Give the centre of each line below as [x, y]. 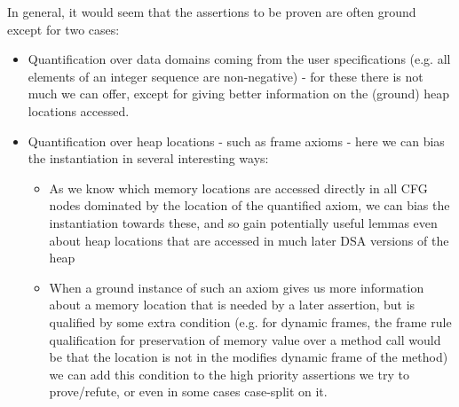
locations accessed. [79, 110]
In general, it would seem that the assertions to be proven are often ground [212, 12]
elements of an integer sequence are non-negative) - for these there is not [226, 76]
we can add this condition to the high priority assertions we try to [229, 374]
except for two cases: [63, 29]
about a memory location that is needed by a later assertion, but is [232, 305]
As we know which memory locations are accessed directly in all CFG [238, 188]
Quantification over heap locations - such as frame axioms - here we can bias [236, 141]
